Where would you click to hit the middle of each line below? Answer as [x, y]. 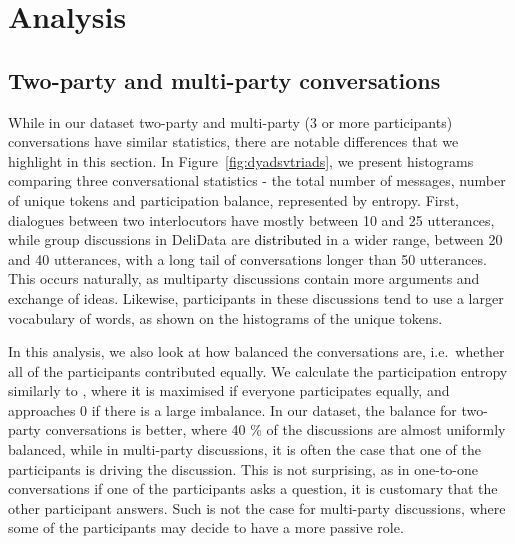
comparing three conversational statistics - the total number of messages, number [257, 180]
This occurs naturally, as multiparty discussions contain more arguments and [244, 278]
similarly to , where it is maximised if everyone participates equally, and [229, 390]
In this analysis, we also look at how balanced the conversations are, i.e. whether [256, 351]
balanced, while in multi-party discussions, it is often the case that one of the [244, 449]
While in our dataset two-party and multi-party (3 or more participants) [230, 121]
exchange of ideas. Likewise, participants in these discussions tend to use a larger [256, 297]
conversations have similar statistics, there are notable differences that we [233, 141]
